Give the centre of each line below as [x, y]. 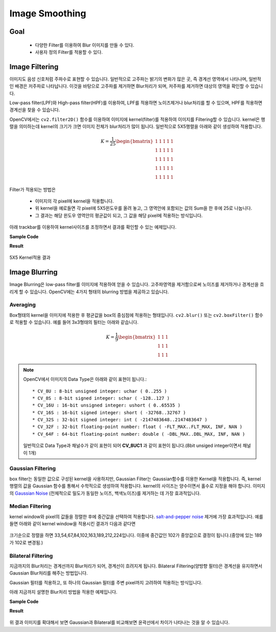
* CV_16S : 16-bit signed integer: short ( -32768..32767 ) [109, 412]
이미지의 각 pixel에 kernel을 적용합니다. [75, 201]
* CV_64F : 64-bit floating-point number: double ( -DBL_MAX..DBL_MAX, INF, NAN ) [139, 434]
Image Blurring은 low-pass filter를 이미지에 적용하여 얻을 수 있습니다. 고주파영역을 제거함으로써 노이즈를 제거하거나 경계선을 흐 [137, 284]
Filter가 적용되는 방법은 [33, 189]
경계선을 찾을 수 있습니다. [35, 110]
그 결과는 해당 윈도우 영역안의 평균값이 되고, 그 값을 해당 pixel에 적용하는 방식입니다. [119, 215]
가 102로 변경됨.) [26, 542]
